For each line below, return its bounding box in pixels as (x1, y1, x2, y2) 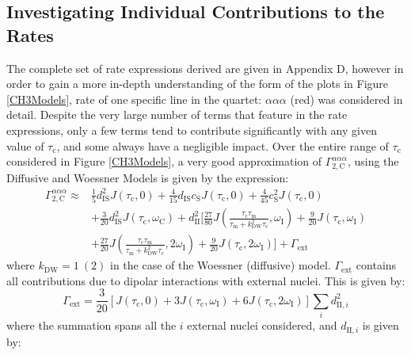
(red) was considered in (290, 90, 403, 107)
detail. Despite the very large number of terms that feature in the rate (6, 106, 348, 123)
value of (6, 137, 44, 154)
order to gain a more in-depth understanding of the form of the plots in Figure (6, 75, 389, 92)
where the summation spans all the (6, 317, 177, 334)
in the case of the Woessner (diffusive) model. (110, 257, 331, 273)
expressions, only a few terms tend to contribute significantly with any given (6, 121, 377, 138)
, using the (347, 153, 399, 170)
